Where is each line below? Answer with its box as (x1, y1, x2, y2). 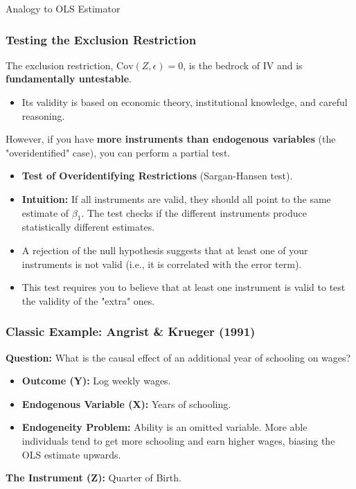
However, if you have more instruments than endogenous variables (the (6, 132, 336, 146)
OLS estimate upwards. (21, 447, 121, 461)
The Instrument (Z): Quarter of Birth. (6, 470, 181, 485)
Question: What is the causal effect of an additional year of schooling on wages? (6, 350, 351, 364)
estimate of (21, 205, 69, 220)
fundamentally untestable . (6, 71, 132, 86)
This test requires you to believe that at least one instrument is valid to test (21, 280, 346, 294)
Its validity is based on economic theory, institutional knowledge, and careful (21, 95, 348, 109)
